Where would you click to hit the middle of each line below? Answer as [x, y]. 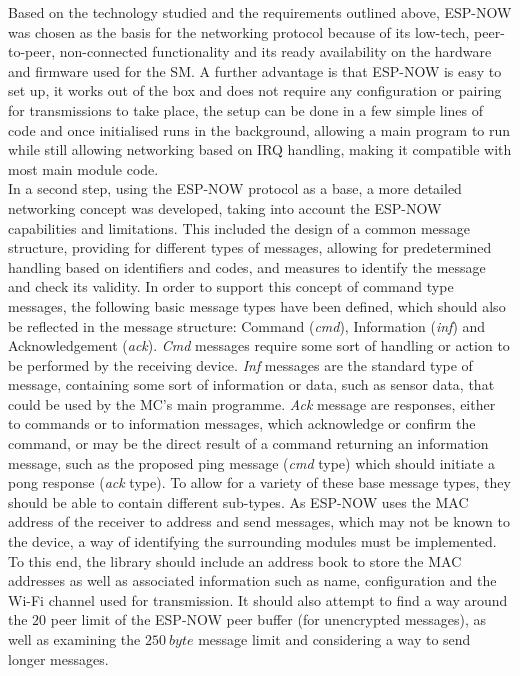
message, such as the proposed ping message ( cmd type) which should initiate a [251, 462]
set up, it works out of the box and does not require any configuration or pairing [255, 90]
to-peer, [32, 51]
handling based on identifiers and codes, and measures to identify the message [247, 266]
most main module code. [83, 168]
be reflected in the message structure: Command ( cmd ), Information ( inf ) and [247, 325]
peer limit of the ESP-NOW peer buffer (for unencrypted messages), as [268, 619]
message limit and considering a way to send [334, 639]
